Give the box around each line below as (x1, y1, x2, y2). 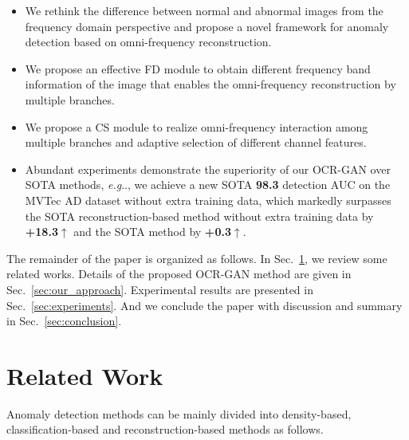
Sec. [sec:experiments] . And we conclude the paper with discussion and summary (6, 297, 403, 313)
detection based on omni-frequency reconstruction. (25, 33, 272, 50)
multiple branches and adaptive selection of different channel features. (25, 134, 367, 151)
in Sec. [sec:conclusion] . (6, 312, 122, 329)
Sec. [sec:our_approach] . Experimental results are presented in (6, 281, 313, 297)
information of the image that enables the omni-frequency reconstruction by (25, 76, 396, 92)
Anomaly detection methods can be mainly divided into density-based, (6, 405, 352, 422)
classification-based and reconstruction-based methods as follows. (6, 421, 324, 438)
